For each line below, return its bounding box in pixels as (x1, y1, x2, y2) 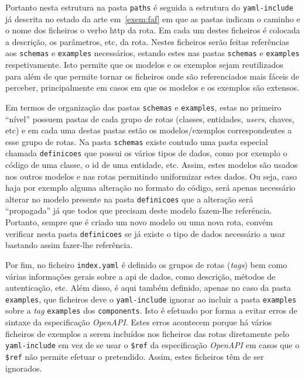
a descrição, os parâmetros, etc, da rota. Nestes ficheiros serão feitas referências (5, 35, 289, 47)
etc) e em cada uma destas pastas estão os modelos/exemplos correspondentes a (5, 124, 292, 136)
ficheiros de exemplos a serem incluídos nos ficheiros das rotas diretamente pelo (5, 327, 289, 339)
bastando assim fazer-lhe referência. (5, 239, 133, 251)
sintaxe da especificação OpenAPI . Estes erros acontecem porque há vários (5, 316, 272, 328)
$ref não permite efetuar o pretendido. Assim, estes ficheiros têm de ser (5, 350, 264, 362)
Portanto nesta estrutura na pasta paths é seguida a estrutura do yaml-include (5, 1, 293, 13)
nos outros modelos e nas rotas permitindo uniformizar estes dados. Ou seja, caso (5, 170, 297, 182)
